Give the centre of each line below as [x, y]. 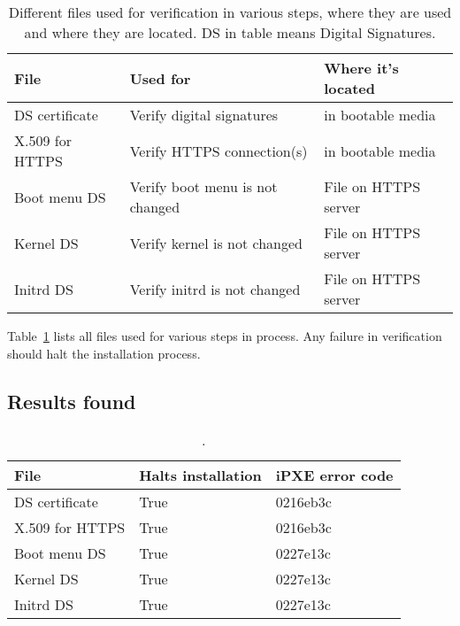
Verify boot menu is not [203, 186]
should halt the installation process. [104, 353]
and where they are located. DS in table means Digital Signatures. [230, 32]
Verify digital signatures [204, 115]
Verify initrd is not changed [215, 289]
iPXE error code [334, 475]
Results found [72, 401]
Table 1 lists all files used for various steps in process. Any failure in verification [225, 336]
